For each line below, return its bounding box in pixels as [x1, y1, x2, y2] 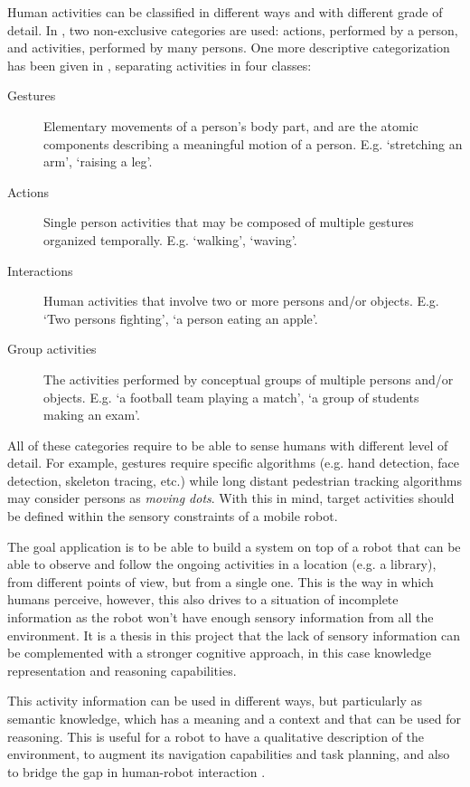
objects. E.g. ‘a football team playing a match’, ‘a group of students [43, 387, 419, 406]
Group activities [7, 339, 97, 358]
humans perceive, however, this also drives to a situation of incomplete [7, 590, 399, 609]
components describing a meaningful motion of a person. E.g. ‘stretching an [43, 134, 463, 153]
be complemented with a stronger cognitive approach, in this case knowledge [7, 643, 431, 662]
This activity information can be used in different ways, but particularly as [7, 691, 422, 710]
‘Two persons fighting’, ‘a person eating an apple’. [43, 308, 318, 327]
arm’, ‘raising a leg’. [43, 152, 153, 171]
